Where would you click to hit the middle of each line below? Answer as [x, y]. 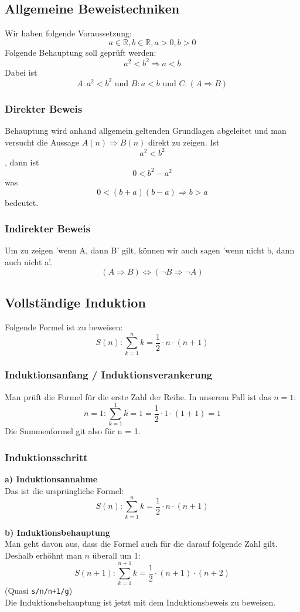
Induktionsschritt [46, 457]
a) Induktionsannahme [51, 479]
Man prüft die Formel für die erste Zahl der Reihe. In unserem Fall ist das [138, 396]
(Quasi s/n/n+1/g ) [39, 591]
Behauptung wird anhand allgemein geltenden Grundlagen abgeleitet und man [146, 131]
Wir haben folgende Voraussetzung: [68, 33]
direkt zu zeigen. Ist [184, 142]
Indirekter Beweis [47, 229]
